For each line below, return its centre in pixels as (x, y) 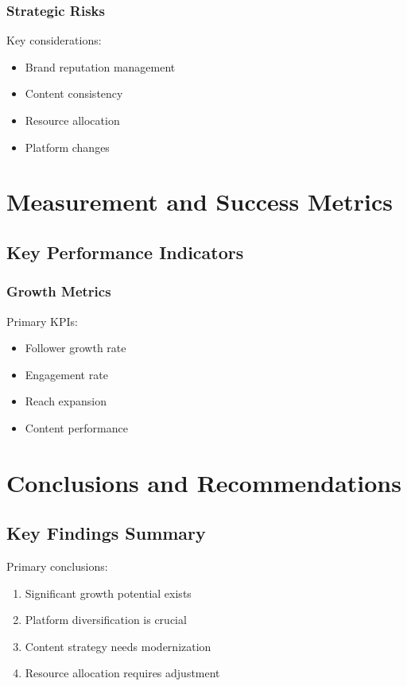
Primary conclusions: (57, 566)
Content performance (76, 427)
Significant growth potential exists (108, 593)
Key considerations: (54, 40)
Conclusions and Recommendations (204, 482)
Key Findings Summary (106, 533)
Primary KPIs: (43, 321)
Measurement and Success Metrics (200, 202)
